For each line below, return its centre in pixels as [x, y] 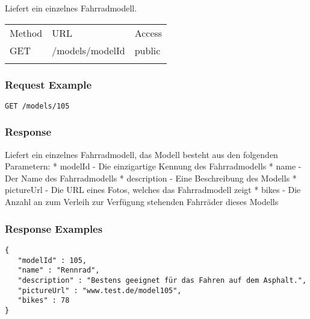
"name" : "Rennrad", [59, 270]
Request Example [48, 84]
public [147, 50]
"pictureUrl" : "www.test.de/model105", [100, 290]
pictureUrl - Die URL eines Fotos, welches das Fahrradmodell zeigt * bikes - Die [153, 190]
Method [26, 33]
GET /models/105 [37, 106]
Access [148, 33]
